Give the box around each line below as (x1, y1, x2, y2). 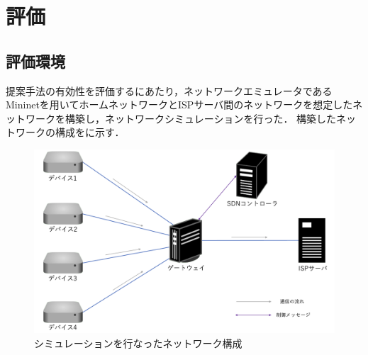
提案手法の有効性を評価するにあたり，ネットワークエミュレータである (6, 83, 333, 98)
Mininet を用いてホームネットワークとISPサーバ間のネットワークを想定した (6, 97, 353, 112)
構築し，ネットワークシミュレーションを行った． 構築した (65, 111, 337, 125)
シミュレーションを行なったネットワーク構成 (34, 336, 242, 350)
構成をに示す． (55, 125, 125, 140)
